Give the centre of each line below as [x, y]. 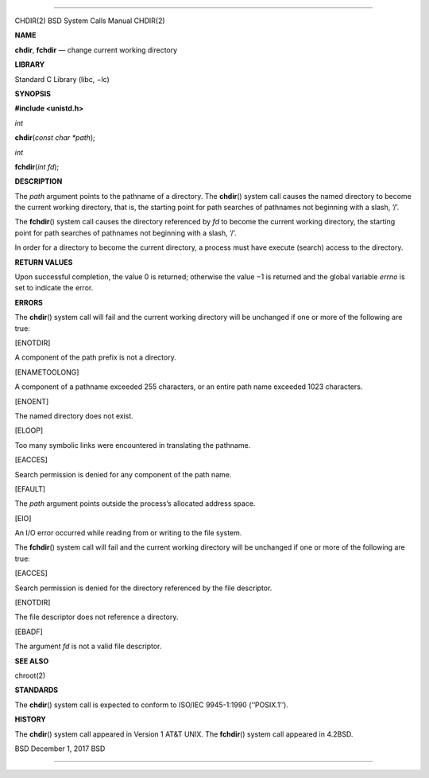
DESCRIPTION [39, 181]
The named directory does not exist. [74, 416]
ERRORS [29, 302]
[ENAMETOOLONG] [47, 372]
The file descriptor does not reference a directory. [97, 617]
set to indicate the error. [54, 288]
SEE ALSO [32, 661]
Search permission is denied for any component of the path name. [123, 474]
